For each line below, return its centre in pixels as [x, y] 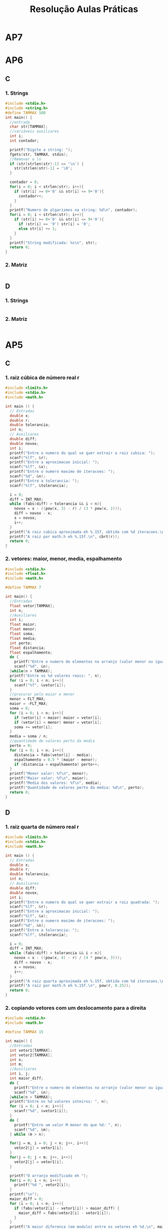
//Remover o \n [25, 159]
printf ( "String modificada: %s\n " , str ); [53, 243]
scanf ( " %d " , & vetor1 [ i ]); [41, 1111]
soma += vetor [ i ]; [33, 727]
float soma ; [22, 634]
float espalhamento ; [31, 653]
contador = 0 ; [24, 182]
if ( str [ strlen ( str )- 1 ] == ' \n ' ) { [47, 164]
